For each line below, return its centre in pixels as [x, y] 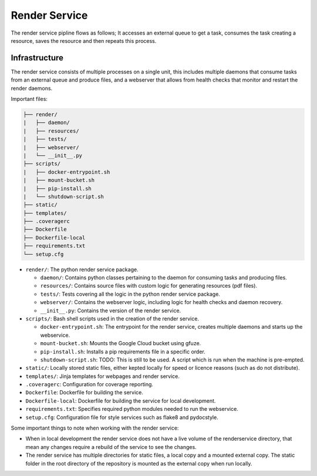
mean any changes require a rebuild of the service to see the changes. [111, 447]
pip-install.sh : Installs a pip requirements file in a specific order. [123, 352]
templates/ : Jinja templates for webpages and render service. [103, 376]
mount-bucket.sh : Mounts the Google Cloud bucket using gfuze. [121, 343]
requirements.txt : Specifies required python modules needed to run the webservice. [132, 409]
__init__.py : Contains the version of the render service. [111, 310]
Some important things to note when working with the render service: [95, 428]
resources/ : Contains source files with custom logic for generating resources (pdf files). [149, 286]
